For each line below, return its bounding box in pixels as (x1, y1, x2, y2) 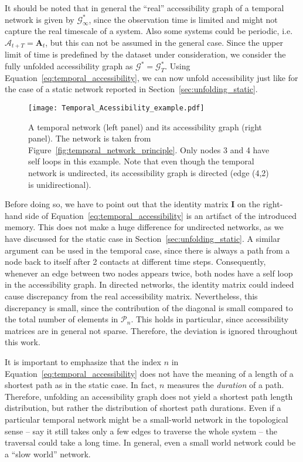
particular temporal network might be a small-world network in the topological (5, 413, 288, 425)
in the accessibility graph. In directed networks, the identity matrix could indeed (5, 278, 294, 291)
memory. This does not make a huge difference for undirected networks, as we (5, 221, 284, 233)
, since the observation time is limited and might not (88, 13, 278, 25)
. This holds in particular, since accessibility (131, 313, 289, 325)
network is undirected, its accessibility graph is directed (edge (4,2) (28, 167, 269, 179)
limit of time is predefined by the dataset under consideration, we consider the (5, 48, 286, 60)
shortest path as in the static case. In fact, (5, 379, 157, 391)
